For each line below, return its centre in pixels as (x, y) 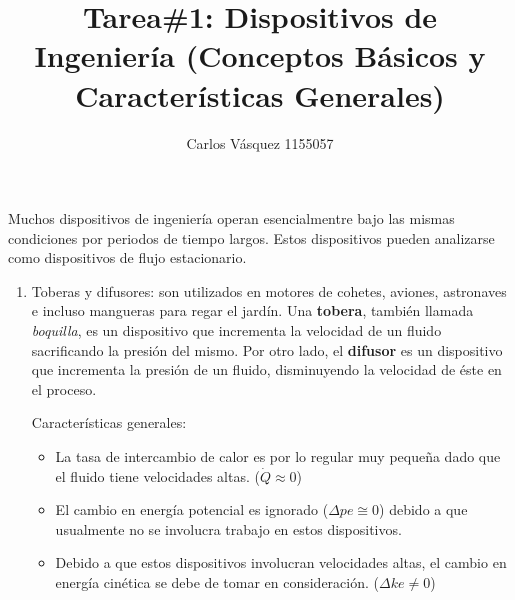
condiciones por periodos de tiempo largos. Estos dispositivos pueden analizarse (251, 237)
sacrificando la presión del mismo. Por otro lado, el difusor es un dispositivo (267, 349)
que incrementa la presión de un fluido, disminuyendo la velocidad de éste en (266, 369)
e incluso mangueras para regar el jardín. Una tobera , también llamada (252, 310)
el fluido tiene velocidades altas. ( (157, 475)
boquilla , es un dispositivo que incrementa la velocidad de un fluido (236, 330)
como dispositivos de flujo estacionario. (127, 257)
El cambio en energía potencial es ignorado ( (192, 509)
